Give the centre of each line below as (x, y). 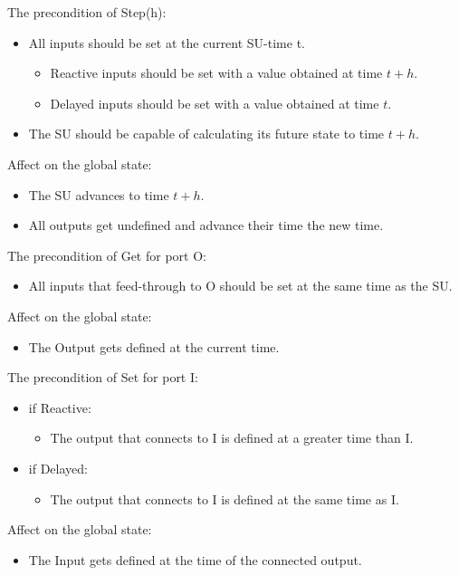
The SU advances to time (99, 194)
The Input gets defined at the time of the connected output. (195, 559)
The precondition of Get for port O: (107, 255)
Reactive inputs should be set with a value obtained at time (216, 73)
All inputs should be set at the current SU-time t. (167, 42)
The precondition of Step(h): (87, 12)
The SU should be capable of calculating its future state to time (206, 134)
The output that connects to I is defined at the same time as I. (225, 498)
